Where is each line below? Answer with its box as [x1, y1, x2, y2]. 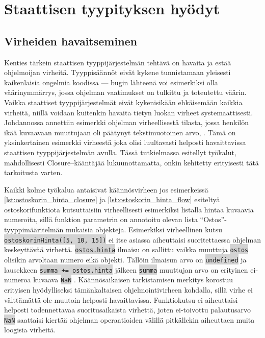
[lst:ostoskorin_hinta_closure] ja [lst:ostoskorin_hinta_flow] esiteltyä [4, 194, 220, 205]
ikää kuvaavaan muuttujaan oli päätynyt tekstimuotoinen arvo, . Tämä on [4, 127, 236, 137]
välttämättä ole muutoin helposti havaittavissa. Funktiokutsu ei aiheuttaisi [4, 294, 238, 305]
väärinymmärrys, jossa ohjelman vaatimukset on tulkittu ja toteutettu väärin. [4, 87, 247, 98]
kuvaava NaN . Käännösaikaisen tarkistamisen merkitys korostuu [33, 274, 233, 285]
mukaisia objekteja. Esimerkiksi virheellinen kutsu [66, 224, 223, 235]
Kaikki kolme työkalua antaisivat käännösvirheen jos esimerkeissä [4, 184, 208, 195]
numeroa [4, 274, 31, 285]
